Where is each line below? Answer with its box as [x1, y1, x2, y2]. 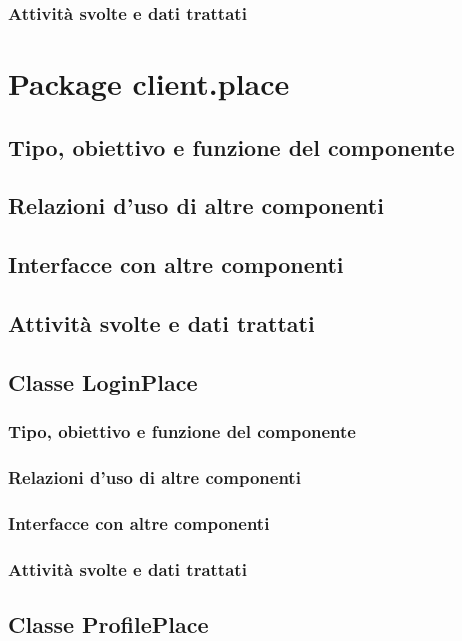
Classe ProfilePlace [8, 608, 209, 639]
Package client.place [8, 63, 290, 104]
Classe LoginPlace [8, 366, 198, 397]
